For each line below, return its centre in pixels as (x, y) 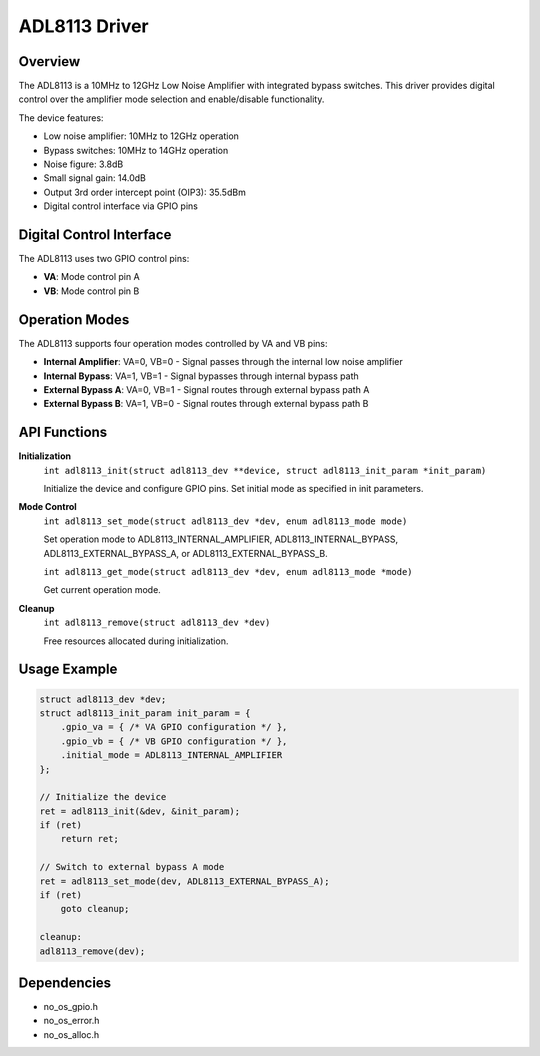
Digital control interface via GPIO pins (121, 206)
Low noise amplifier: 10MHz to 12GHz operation (141, 136)
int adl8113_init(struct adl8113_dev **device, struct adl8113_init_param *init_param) (265, 470)
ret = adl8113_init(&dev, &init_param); (139, 811)
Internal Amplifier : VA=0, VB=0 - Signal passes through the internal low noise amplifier (223, 362)
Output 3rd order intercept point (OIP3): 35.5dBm (145, 192)
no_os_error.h (71, 1021)
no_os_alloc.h (71, 1034)
